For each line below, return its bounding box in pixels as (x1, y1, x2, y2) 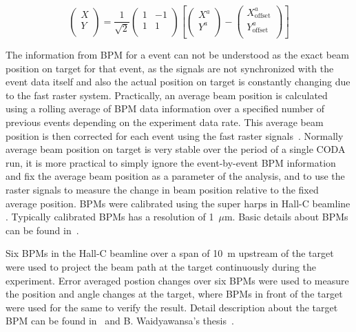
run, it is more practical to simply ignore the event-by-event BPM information (6, 155, 336, 169)
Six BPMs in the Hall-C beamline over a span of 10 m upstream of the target (6, 246, 334, 260)
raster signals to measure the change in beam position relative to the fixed (6, 183, 319, 196)
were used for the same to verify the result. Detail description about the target (6, 300, 338, 314)
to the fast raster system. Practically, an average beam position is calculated (6, 87, 328, 102)
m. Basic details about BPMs (224, 209, 348, 224)
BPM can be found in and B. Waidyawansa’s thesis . (6, 313, 234, 328)
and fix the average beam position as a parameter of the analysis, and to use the (6, 169, 345, 183)
